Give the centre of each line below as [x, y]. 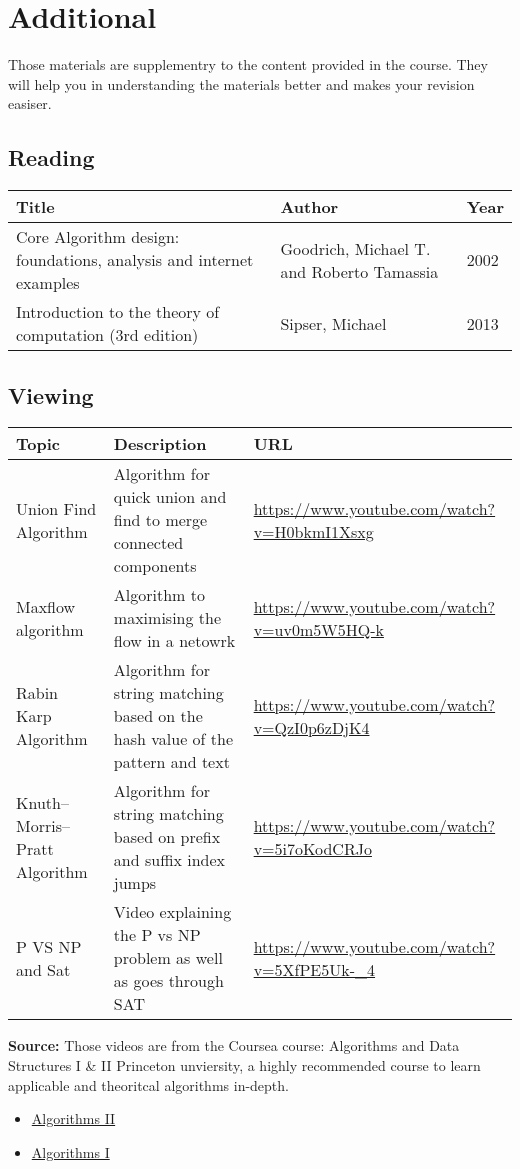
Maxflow [46, 606]
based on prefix [167, 837]
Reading [51, 157]
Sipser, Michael [333, 323]
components [155, 566]
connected [148, 543]
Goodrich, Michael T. [355, 248]
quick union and [170, 497]
